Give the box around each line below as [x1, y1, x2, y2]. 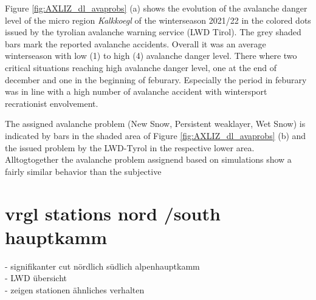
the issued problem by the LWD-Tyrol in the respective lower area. [5, 141, 255, 154]
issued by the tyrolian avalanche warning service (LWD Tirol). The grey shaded [5, 26, 301, 38]
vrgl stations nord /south [5, 200, 221, 225]
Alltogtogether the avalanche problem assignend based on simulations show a [5, 153, 292, 166]
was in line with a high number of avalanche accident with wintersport [5, 85, 267, 98]
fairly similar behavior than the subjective [5, 165, 162, 177]
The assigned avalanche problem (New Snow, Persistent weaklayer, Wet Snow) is [5, 117, 306, 130]
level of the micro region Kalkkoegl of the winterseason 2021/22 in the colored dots [5, 13, 311, 26]
